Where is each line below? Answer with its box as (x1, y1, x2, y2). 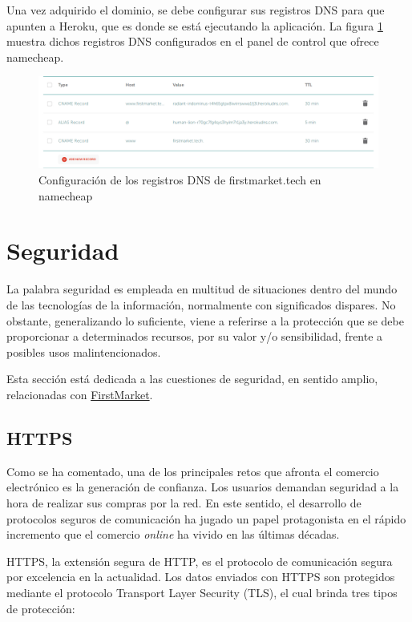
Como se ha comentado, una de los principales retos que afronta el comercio (6, 462, 379, 479)
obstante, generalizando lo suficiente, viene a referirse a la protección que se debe (6, 312, 404, 329)
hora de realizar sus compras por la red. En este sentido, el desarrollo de (6, 494, 362, 511)
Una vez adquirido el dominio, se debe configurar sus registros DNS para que (6, 2, 385, 18)
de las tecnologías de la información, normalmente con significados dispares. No (6, 296, 396, 313)
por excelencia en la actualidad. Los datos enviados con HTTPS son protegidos (6, 568, 395, 585)
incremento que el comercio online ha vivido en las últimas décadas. (6, 526, 340, 543)
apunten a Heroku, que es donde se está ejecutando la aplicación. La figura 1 (6, 17, 383, 34)
